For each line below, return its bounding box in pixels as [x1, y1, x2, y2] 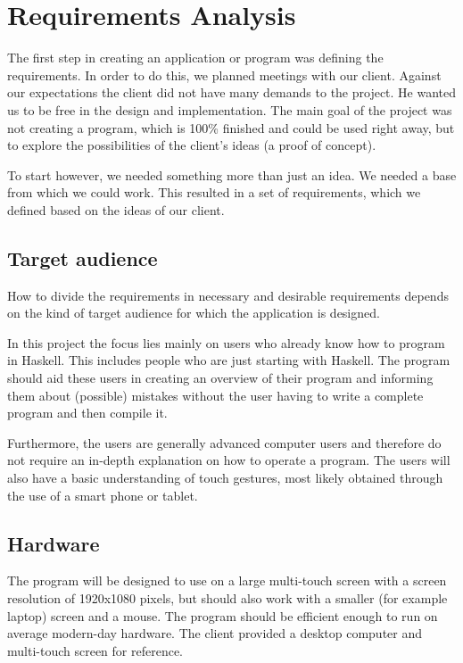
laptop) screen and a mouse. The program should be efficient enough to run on [7, 606, 438, 625]
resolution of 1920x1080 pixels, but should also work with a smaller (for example [7, 589, 448, 607]
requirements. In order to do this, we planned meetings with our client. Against [7, 65, 442, 84]
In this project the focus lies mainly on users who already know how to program [7, 333, 445, 352]
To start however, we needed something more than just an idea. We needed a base [7, 165, 457, 184]
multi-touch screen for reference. [7, 641, 183, 659]
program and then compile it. [7, 403, 168, 422]
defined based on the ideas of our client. [7, 200, 225, 219]
